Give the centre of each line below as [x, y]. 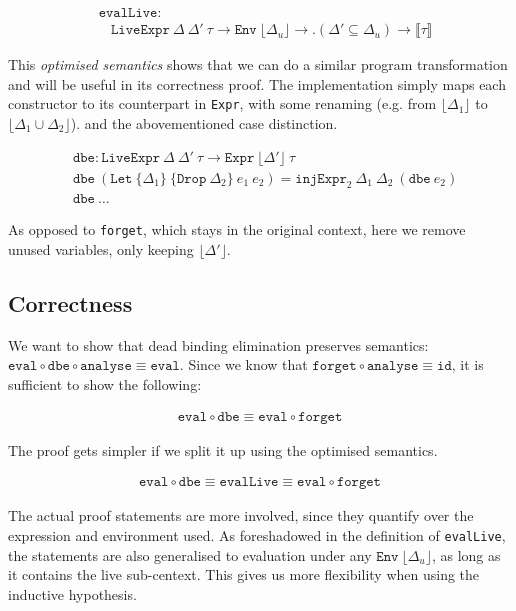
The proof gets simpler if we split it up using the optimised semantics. [223, 449]
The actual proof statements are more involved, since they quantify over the [241, 515]
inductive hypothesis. [72, 593]
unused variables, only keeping [101, 249]
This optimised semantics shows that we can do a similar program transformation [258, 64]
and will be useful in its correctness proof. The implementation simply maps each [257, 83]
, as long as [466, 554]
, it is [467, 364]
